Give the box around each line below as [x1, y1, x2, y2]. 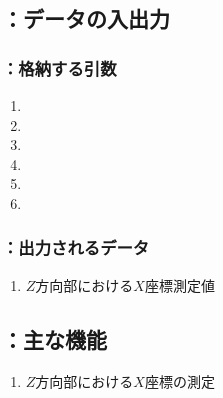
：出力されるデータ [2, 235, 150, 260]
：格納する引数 [2, 55, 117, 80]
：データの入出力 [2, 3, 170, 34]
